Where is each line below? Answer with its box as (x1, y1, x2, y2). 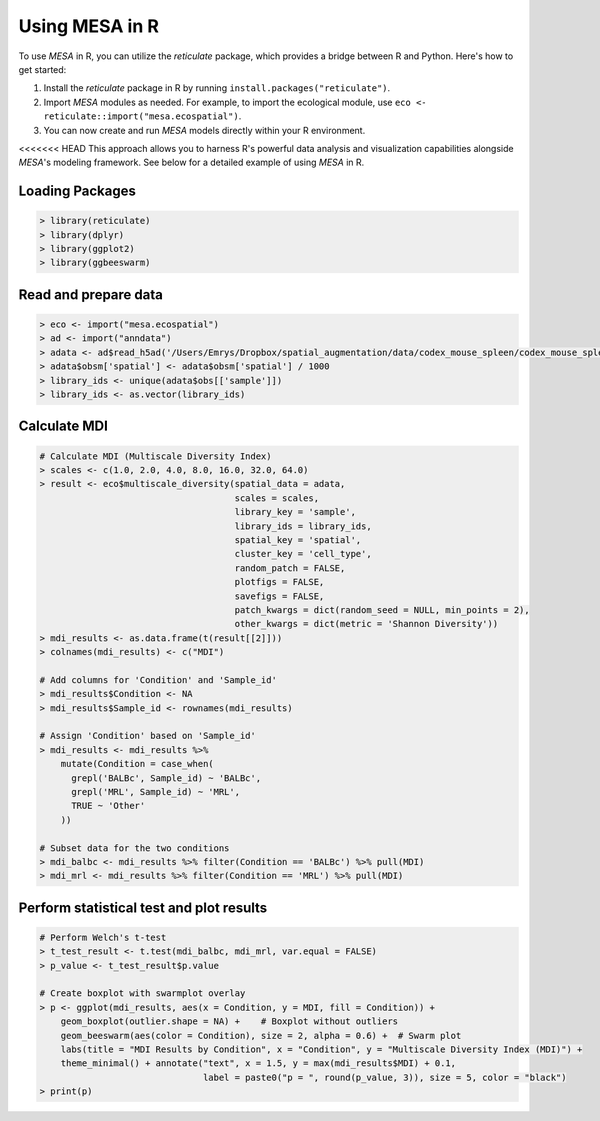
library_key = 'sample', (234, 506, 357, 518)
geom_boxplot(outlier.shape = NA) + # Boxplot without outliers (60, 1016, 399, 1027)
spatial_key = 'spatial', (234, 534, 362, 545)
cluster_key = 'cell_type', (234, 548, 372, 560)
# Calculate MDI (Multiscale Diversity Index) (39, 450, 272, 462)
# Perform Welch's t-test (39, 931, 167, 943)
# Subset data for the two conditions (39, 842, 230, 854)
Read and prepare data (18, 286, 164, 303)
